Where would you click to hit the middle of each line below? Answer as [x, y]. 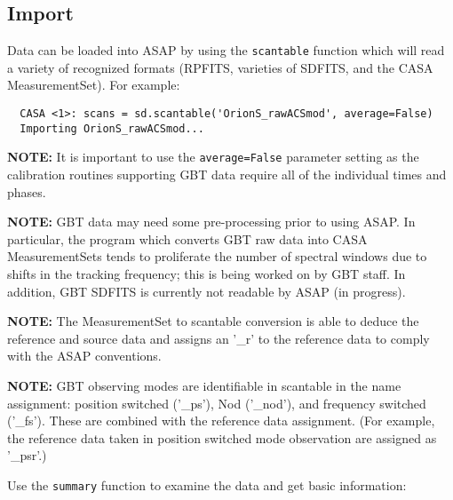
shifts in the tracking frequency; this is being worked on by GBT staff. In [207, 273]
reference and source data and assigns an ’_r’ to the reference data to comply [219, 338]
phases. [27, 191]
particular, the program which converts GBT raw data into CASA [187, 238]
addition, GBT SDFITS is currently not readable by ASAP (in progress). [207, 291]
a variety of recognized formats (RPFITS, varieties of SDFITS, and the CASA [220, 67]
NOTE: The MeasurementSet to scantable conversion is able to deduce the [213, 321]
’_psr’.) [27, 455]
